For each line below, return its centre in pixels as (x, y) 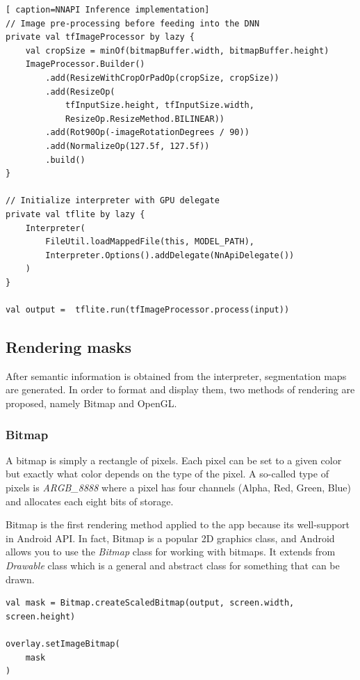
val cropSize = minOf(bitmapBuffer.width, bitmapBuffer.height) (177, 50)
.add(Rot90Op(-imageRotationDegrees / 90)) (147, 133)
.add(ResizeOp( (80, 92)
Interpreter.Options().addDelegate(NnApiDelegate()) (170, 255)
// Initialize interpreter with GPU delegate (113, 201)
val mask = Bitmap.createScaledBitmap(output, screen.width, (150, 603)
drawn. (20, 579)
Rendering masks (68, 347)
